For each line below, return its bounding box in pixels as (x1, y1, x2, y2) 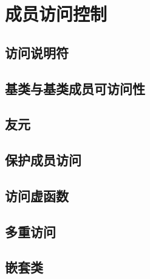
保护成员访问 (5, 150, 81, 169)
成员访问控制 (5, 1, 107, 26)
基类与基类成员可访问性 (5, 79, 145, 97)
